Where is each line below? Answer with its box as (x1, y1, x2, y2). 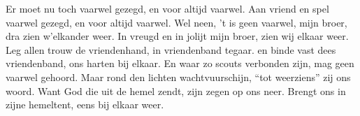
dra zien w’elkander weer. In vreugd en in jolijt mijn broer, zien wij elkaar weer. (6, 29, 349, 43)
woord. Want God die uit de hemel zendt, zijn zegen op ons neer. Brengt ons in (6, 83, 346, 98)
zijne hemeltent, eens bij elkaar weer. (6, 97, 164, 112)
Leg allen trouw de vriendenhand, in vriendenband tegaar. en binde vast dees (6, 42, 336, 57)
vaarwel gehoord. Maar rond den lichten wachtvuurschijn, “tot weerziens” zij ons (6, 69, 351, 84)
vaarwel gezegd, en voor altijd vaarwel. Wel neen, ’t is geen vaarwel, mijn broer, (6, 15, 347, 29)
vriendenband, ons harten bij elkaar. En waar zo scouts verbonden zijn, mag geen (6, 56, 354, 71)
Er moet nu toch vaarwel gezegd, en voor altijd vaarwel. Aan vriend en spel (6, 1, 329, 15)
